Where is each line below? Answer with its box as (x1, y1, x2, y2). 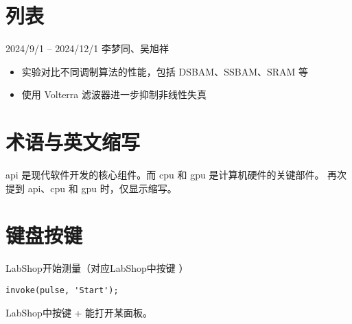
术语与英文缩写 (5, 128, 141, 156)
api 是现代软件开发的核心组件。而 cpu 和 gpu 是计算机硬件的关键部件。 (5, 167, 325, 182)
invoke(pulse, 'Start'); (5, 285, 119, 295)
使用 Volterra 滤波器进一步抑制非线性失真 (21, 87, 207, 102)
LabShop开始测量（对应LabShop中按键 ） (5, 261, 189, 275)
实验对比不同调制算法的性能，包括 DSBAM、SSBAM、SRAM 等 (21, 64, 309, 78)
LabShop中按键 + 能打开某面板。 (5, 305, 153, 319)
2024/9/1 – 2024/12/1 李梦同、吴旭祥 (5, 41, 169, 56)
